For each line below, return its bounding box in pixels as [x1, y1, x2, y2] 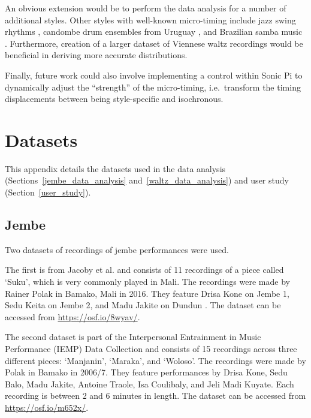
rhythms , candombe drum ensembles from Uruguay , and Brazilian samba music [5, 25, 303, 38]
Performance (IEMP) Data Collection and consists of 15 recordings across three [5, 342, 297, 355]
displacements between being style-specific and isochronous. [5, 92, 224, 105]
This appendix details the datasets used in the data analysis [5, 162, 226, 175]
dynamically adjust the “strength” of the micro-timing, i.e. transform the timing [5, 80, 301, 93]
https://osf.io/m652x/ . [5, 401, 89, 413]
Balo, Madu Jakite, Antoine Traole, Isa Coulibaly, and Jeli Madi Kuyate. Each [5, 377, 294, 390]
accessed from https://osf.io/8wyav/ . [5, 310, 140, 323]
